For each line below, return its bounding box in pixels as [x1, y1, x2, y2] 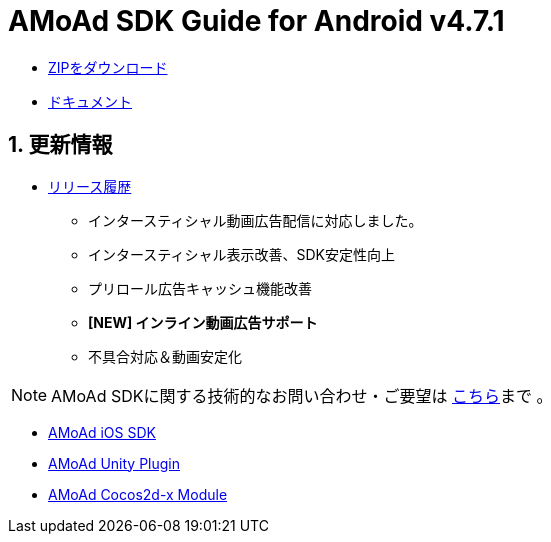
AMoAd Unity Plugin [48, 454, 180, 472]
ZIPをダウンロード [48, 58, 168, 76]
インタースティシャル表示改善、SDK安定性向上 [88, 245, 395, 263]
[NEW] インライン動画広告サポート [88, 313, 318, 331]
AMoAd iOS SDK [48, 423, 156, 441]
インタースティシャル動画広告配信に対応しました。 [88, 211, 423, 229]
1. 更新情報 [8, 132, 113, 158]
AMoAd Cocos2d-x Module [48, 485, 228, 503]
